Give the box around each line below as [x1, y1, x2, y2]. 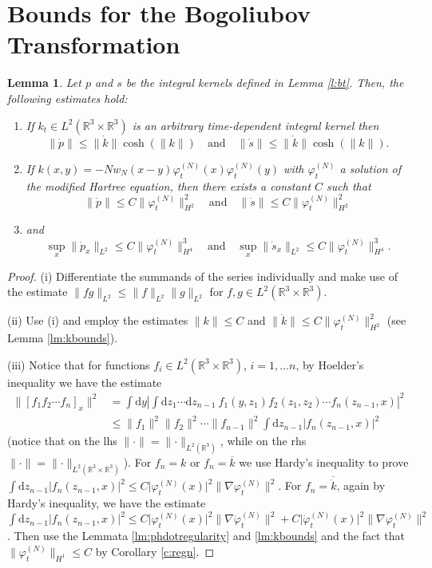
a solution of [339, 160, 402, 176]
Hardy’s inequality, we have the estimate [7, 495, 206, 511]
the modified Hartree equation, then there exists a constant [26, 177, 311, 194]
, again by [336, 477, 386, 494]
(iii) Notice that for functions [7, 356, 150, 373]
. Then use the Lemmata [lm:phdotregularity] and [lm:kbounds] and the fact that [7, 527, 405, 544]
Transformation [7, 28, 180, 61]
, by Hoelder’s [295, 356, 364, 373]
